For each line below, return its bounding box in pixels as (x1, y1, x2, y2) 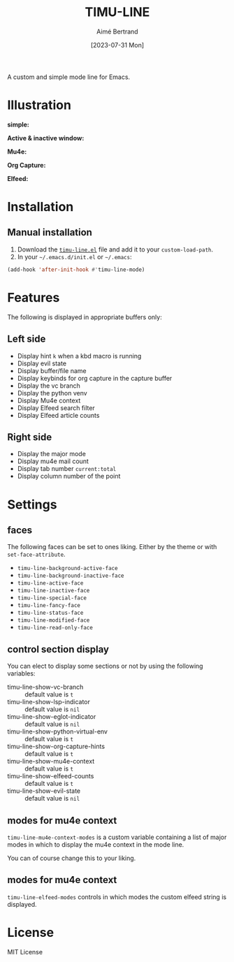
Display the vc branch (17, 381, 80, 390)
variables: (7, 669, 36, 678)
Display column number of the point (17, 472, 121, 481)
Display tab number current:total (17, 465, 117, 473)
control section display (7, 643, 110, 655)
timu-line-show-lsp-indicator (7, 698, 91, 706)
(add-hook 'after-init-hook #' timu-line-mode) (7, 266, 145, 273)
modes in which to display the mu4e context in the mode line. (7, 840, 184, 849)
